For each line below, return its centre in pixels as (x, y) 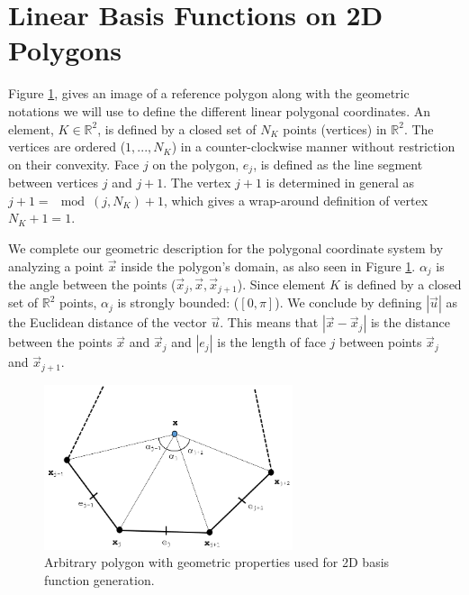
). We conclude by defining (348, 302)
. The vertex (197, 183)
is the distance (410, 322)
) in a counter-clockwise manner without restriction (313, 146)
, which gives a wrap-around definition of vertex (296, 200)
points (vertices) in (335, 128)
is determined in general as (340, 183)
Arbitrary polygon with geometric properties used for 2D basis (217, 562)
